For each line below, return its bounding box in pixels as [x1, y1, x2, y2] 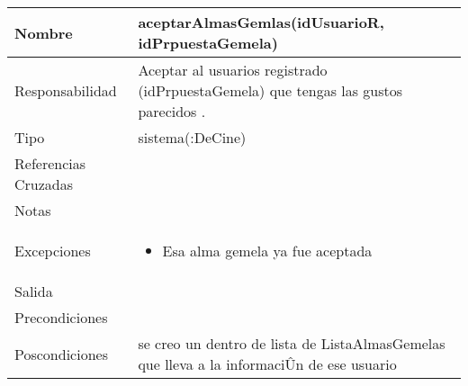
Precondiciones [14, 307, 108, 328]
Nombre [14, 22, 73, 43]
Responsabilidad [14, 80, 117, 101]
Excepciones [14, 240, 91, 261]
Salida [14, 281, 53, 301]
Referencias [14, 153, 86, 174]
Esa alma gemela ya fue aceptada [162, 240, 373, 261]
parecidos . [138, 101, 206, 121]
